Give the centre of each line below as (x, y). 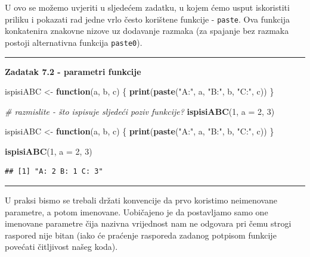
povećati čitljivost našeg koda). (61, 247)
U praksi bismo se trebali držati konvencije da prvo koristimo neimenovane (141, 200)
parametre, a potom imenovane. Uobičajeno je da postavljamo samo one (137, 211)
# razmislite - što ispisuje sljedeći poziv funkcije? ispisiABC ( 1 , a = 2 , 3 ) (140, 111)
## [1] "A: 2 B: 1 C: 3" (54, 172)
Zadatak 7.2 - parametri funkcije (73, 71)
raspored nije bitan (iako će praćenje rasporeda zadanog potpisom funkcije (141, 235)
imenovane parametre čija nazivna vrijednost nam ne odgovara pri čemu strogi (148, 223)
